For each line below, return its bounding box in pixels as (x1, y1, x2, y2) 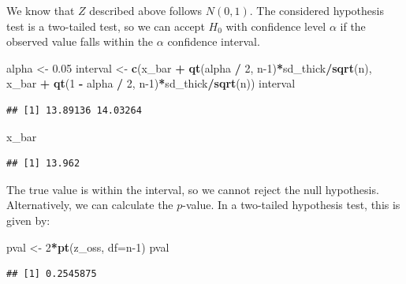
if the (340, 17, 366, 34)
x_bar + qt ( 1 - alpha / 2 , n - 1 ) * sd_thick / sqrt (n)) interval (6, 75, 296, 92)
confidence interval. (167, 33, 260, 50)
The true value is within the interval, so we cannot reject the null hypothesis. (6, 181, 379, 197)
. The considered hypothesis (249, 2, 384, 18)
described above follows (89, 2, 203, 18)
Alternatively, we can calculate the (6, 196, 173, 213)
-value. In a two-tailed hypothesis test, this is (182, 196, 400, 213)
